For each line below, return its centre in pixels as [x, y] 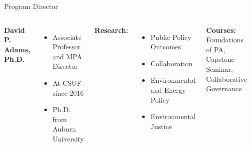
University [68, 138]
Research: [112, 30]
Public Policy [171, 37]
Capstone [220, 59]
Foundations [225, 40]
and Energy [168, 89]
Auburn [64, 129]
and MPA [67, 56]
